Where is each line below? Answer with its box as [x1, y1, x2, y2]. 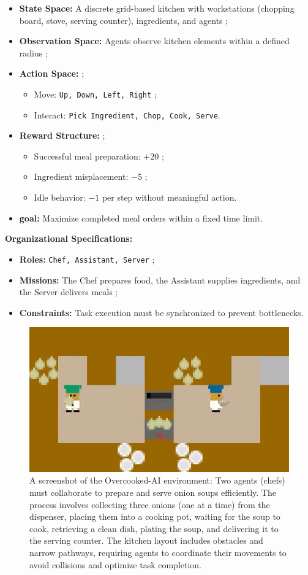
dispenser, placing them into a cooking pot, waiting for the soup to [29, 510, 280, 523]
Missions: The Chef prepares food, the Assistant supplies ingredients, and [19, 273, 301, 286]
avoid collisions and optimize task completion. [29, 558, 202, 571]
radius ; [19, 46, 48, 59]
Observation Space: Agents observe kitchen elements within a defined [19, 34, 290, 47]
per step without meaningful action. [102, 191, 237, 204]
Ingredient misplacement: [34, 170, 129, 183]
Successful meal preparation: [34, 149, 141, 162]
